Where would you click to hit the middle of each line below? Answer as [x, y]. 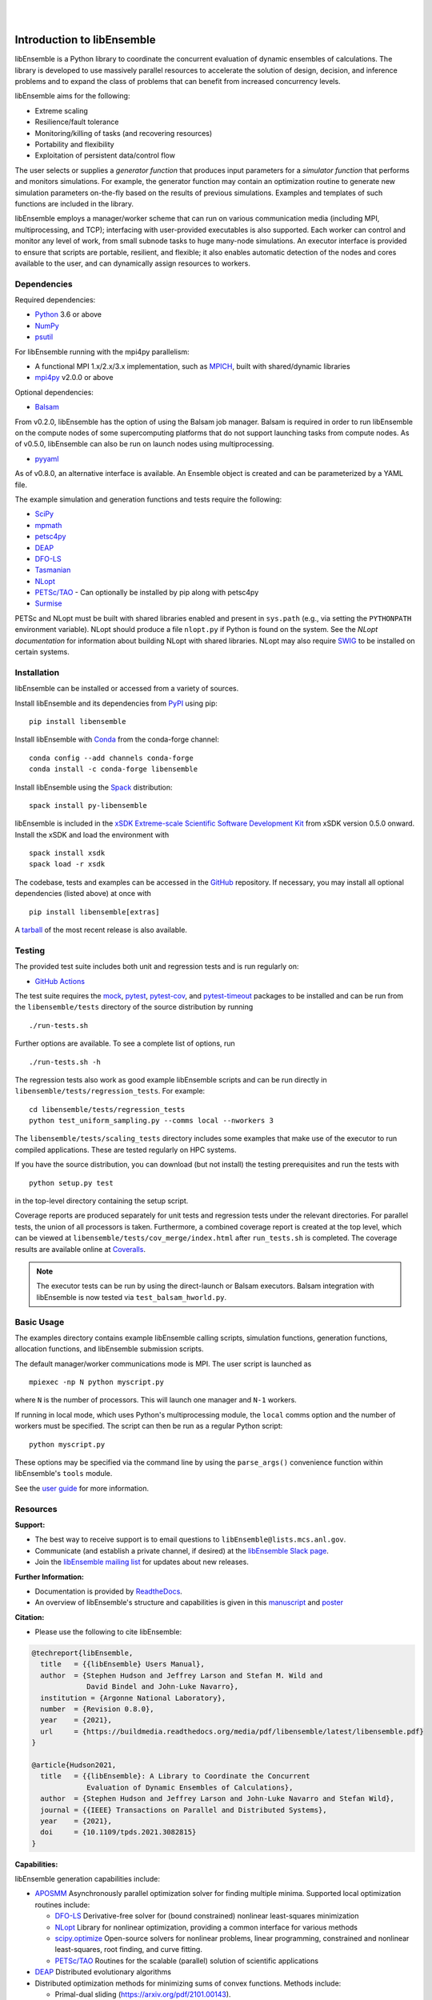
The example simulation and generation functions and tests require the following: [148, 499]
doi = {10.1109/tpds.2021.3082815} [118, 1832]
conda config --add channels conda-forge [111, 758]
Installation [37, 672]
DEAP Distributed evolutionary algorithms [103, 1972]
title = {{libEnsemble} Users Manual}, [123, 1664]
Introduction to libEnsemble [85, 40]
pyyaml [47, 458]
